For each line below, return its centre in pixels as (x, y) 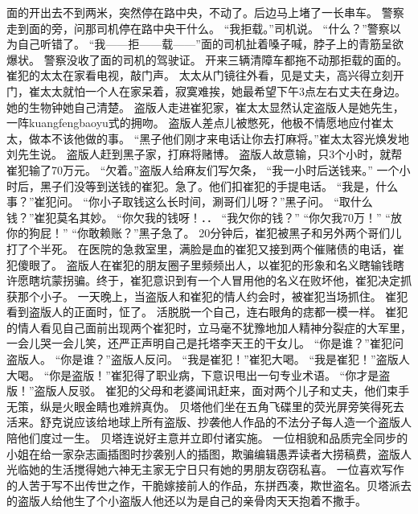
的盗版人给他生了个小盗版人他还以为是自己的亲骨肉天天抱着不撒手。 (186, 501)
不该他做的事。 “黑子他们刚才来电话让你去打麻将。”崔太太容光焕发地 (230, 138)
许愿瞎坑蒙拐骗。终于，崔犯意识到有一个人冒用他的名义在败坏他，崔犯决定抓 (209, 280)
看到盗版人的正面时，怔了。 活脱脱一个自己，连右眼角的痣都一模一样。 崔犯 (207, 312)
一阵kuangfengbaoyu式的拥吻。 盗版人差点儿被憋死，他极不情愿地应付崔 (195, 123)
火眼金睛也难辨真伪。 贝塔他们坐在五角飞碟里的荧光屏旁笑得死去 (233, 406)
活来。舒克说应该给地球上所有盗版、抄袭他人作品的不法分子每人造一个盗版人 (209, 422)
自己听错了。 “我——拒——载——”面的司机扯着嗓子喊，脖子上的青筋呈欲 (210, 44)
